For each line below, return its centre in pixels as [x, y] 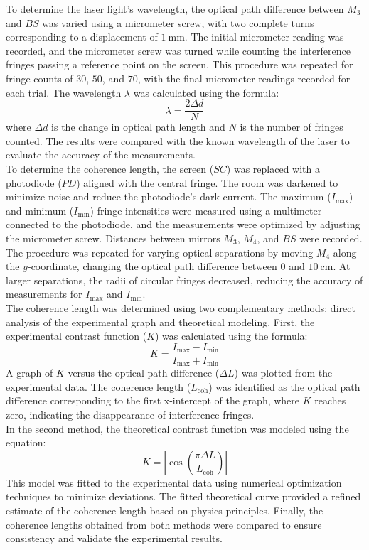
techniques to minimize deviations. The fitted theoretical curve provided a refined [183, 496]
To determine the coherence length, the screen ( [110, 168]
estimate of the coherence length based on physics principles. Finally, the [165, 510]
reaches [330, 400]
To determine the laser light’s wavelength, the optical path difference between [175, 9]
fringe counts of [39, 78]
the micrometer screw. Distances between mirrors [113, 238]
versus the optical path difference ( [144, 373]
